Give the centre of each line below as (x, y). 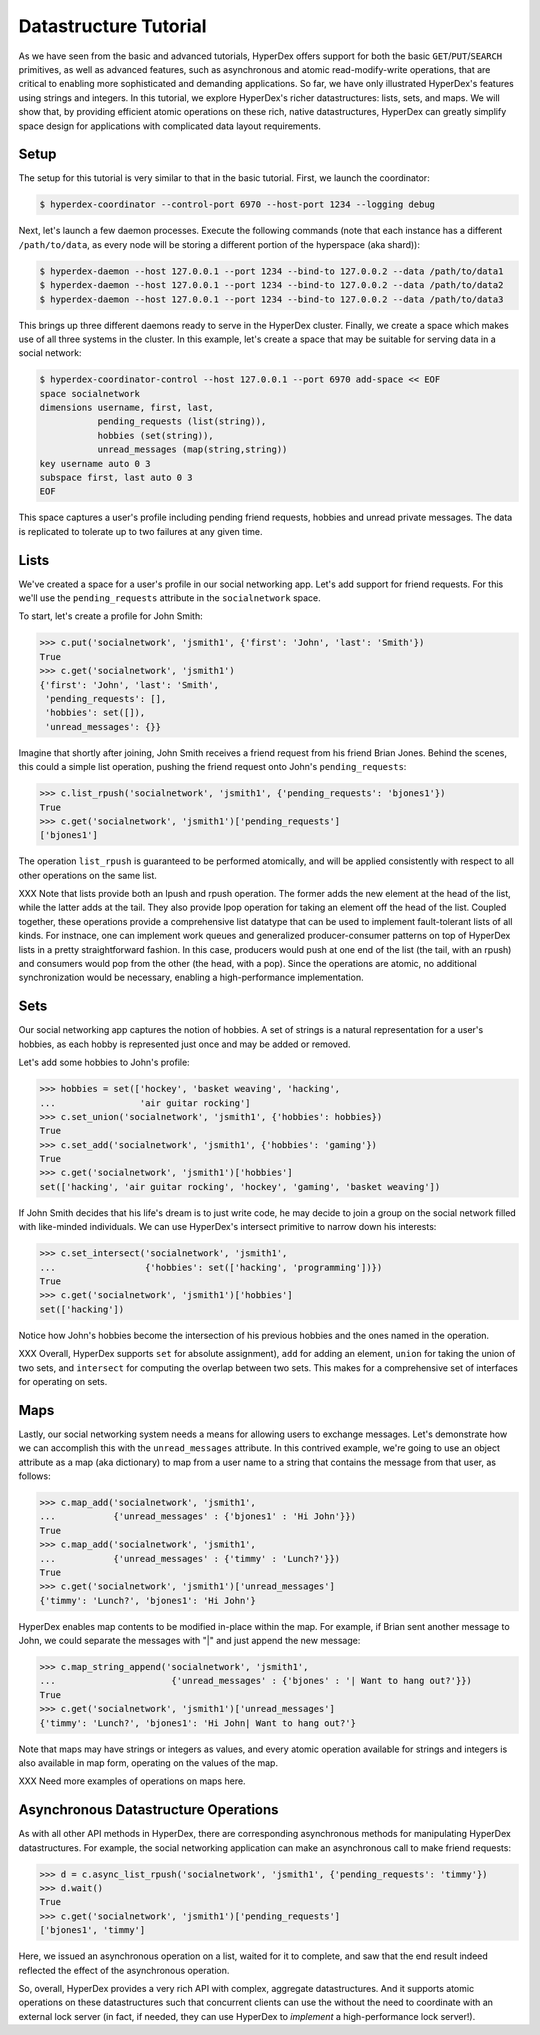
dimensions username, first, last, (126, 408)
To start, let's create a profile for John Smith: (111, 616)
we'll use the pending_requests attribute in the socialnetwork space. (170, 598)
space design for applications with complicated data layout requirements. (170, 126)
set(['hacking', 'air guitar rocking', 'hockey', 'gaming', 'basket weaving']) (240, 1186)
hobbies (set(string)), (155, 435)
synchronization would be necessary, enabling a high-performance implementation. (191, 977)
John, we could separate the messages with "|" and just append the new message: (189, 1641)
